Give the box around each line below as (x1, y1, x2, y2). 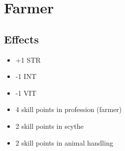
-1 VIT (15, 87, 36, 98)
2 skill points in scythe (15, 120, 84, 131)
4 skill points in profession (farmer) (15, 104, 122, 114)
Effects (4, 31, 39, 46)
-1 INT (15, 71, 36, 81)
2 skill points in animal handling (15, 137, 113, 148)
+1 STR (15, 54, 41, 65)
